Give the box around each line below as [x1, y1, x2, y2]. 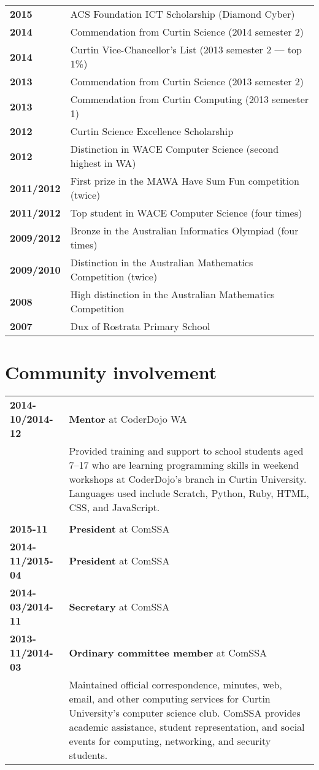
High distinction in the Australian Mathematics [70, 287, 275, 301]
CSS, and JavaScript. [69, 500, 160, 515]
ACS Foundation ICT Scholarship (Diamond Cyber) [70, 7, 295, 21]
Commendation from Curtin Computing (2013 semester [70, 92, 309, 106]
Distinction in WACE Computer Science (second [70, 142, 279, 156]
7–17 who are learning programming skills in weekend [69, 458, 299, 472]
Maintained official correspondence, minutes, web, [69, 677, 282, 692]
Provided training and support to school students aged [69, 444, 304, 458]
